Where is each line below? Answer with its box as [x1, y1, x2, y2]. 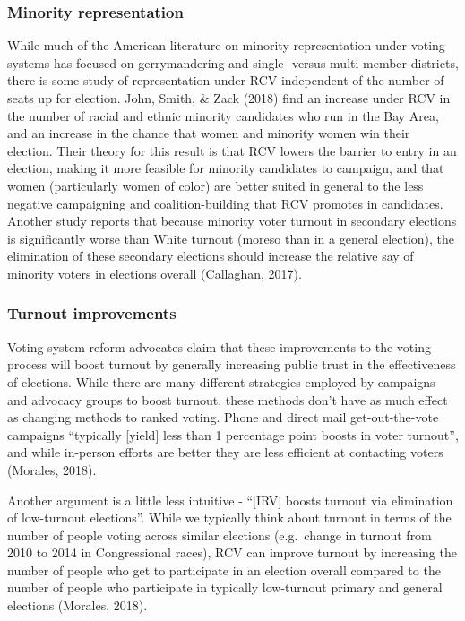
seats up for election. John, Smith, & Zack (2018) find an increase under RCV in [7, 89, 451, 107]
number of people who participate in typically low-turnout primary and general [7, 578, 443, 597]
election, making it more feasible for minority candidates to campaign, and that [7, 159, 444, 177]
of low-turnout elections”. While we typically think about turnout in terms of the [7, 508, 452, 527]
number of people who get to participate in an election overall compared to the [7, 560, 441, 579]
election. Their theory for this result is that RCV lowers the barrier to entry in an [7, 141, 457, 160]
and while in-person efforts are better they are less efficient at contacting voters [7, 443, 443, 461]
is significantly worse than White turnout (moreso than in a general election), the [7, 229, 455, 247]
